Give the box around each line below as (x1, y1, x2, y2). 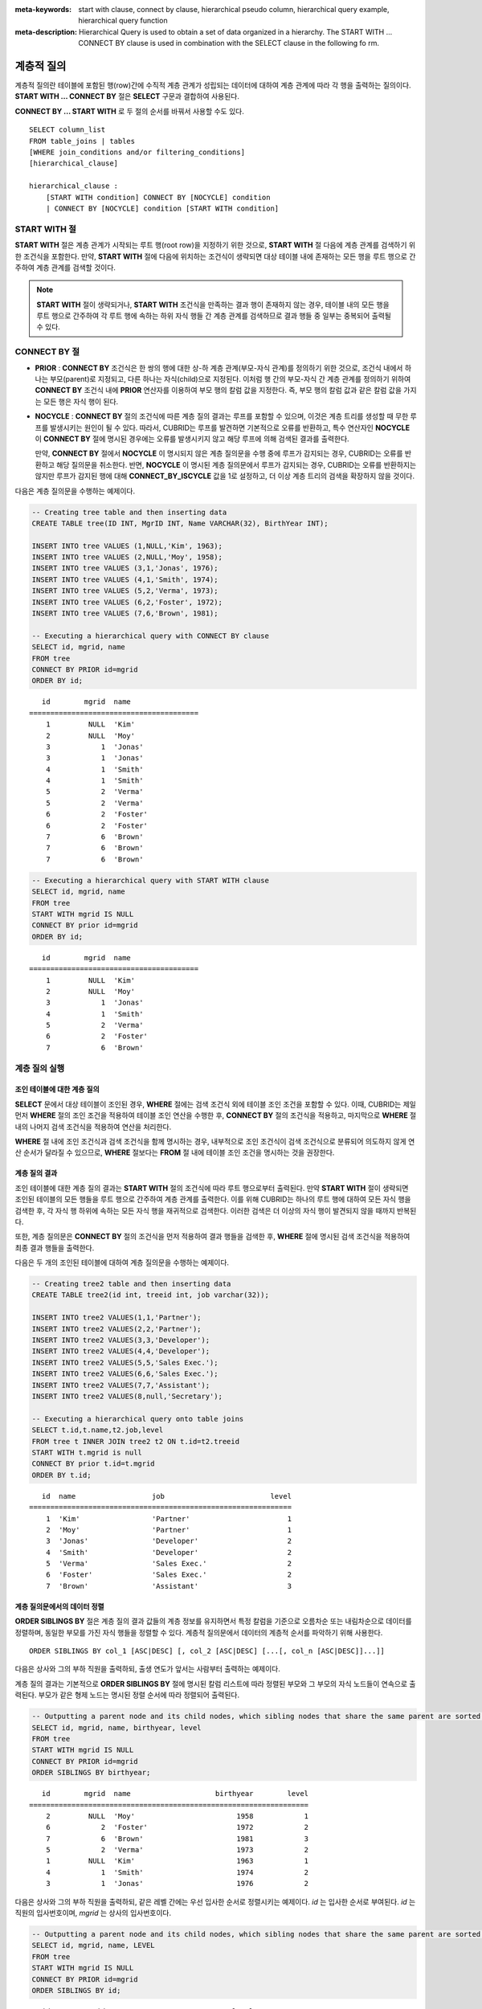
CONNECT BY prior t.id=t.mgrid (31, 1459, 156, 1468)
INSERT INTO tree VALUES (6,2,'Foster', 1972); (31, 597, 223, 607)
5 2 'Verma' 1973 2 (45, 1845, 309, 1855)
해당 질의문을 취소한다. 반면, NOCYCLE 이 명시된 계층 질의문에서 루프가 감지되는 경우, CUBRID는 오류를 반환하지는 (56, 460, 417, 469)
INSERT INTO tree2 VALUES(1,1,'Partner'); (31, 1313, 202, 1322)
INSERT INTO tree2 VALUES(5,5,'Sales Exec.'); (31, 1358, 219, 1367)
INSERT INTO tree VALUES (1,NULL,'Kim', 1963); (31, 541, 223, 550)
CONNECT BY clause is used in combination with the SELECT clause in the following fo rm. (78, 39, 379, 48)
